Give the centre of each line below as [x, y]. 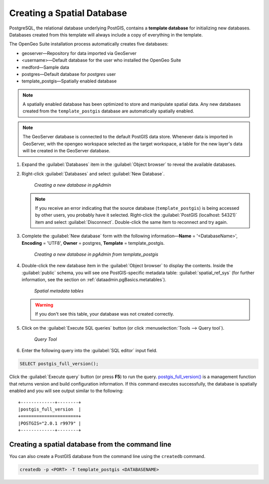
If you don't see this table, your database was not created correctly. [105, 314]
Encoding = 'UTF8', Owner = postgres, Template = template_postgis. [93, 243]
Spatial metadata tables [59, 291]
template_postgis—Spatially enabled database [69, 81]
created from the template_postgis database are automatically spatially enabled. [108, 111]
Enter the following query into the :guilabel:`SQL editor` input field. [90, 351]
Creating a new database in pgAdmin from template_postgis [96, 254]
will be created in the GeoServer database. [67, 151]
